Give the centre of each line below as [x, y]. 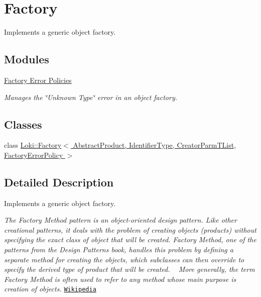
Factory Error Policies [38, 80]
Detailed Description [59, 182]
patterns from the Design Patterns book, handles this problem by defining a [119, 250]
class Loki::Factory [33, 145]
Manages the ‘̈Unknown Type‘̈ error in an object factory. [91, 97]
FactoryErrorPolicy [34, 155]
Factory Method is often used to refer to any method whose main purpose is [120, 279]
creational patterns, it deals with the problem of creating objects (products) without [130, 229]
